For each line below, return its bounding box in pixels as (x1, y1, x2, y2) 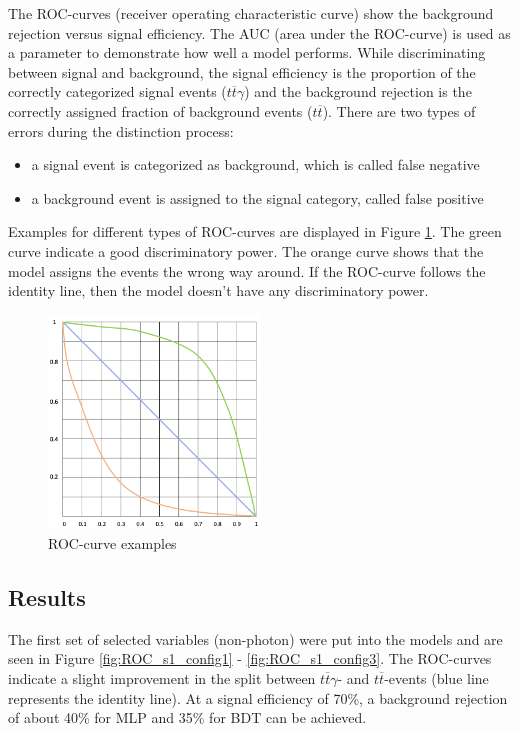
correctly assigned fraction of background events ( (8, 100, 313, 121)
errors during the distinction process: (8, 120, 234, 141)
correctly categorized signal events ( (8, 81, 227, 102)
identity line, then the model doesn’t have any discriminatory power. (8, 280, 429, 301)
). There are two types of (322, 100, 476, 121)
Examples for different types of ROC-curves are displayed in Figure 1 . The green (8, 221, 502, 242)
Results (8, 582, 86, 612)
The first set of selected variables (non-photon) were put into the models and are (8, 628, 503, 649)
